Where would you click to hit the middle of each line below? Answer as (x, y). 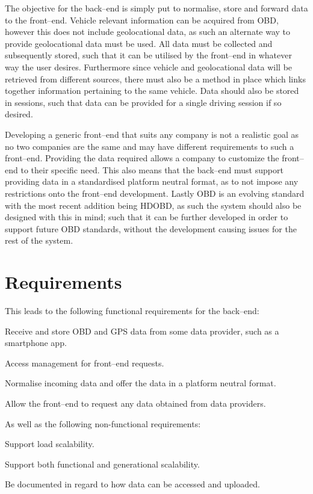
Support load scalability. (50, 444)
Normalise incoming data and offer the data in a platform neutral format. (141, 383)
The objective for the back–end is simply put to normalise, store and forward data (156, 8)
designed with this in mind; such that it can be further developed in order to (147, 217)
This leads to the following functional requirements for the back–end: (132, 310)
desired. (19, 114)
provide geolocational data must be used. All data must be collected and (139, 43)
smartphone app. (36, 343)
